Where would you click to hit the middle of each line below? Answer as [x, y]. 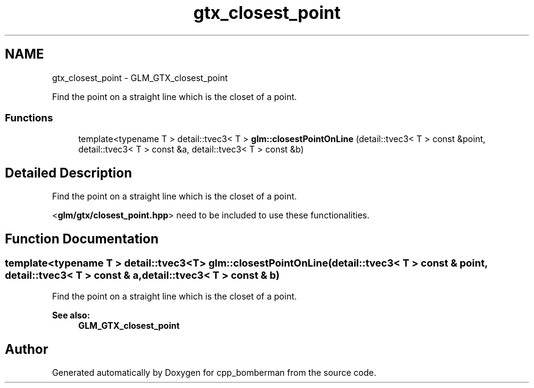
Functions [29, 117]
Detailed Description [69, 173]
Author [27, 349]
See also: [71, 315]
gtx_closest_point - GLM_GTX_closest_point [140, 77]
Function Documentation [82, 239]
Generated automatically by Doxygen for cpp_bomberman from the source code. [214, 373]
